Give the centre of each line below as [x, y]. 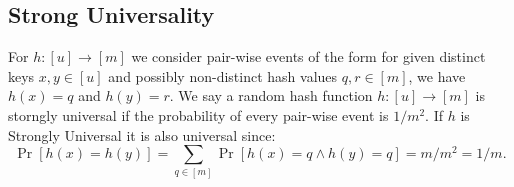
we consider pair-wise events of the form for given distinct [308, 56]
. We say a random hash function [271, 95]
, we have [437, 75]
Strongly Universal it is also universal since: [142, 134]
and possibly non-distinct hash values [223, 75]
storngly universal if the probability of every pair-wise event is [198, 114]
